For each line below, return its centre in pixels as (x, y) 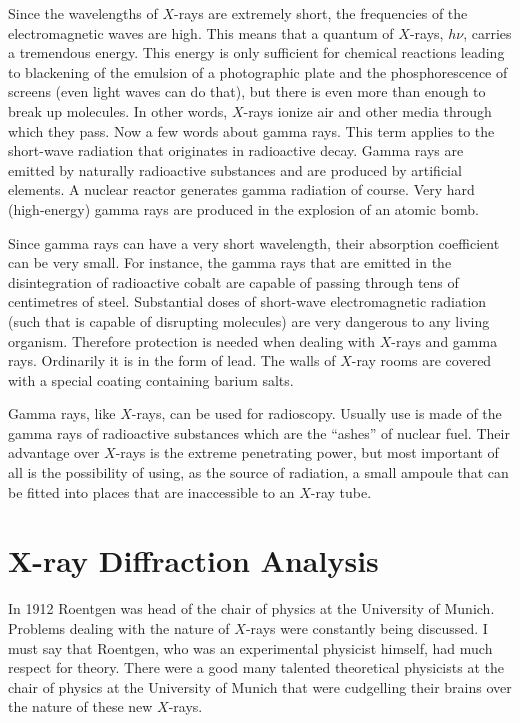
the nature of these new (80, 706)
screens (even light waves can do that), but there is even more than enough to (247, 91)
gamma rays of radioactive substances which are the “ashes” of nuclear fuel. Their (259, 432)
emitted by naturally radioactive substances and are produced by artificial (235, 169)
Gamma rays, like (62, 413)
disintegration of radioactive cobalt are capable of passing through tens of (233, 281)
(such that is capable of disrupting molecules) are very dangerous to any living (249, 320)
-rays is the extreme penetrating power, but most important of (307, 452)
